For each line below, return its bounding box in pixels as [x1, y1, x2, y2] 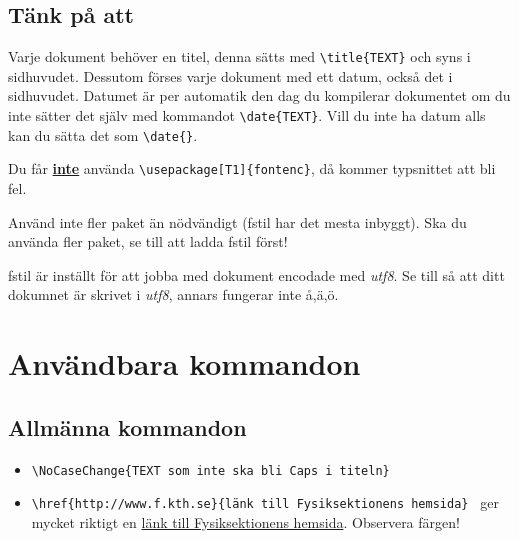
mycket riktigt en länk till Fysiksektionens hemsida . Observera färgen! [31, 511, 460, 532]
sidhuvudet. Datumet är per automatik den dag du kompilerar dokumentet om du [8, 85, 511, 106]
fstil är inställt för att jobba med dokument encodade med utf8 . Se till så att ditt [8, 264, 505, 285]
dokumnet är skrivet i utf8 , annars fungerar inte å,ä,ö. [8, 284, 339, 305]
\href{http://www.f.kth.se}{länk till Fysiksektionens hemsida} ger [31, 492, 500, 513]
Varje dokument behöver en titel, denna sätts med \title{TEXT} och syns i [8, 46, 471, 67]
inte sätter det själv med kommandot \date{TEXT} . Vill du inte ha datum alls [8, 105, 486, 126]
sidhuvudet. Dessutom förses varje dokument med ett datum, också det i [8, 65, 453, 86]
